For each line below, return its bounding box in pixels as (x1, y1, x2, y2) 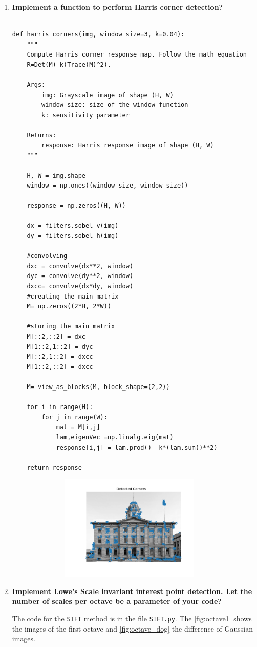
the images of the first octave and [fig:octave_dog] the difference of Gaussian (12, 623, 253, 634)
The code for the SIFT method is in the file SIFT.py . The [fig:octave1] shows (12, 613, 252, 624)
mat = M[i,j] (56, 423, 100, 431)
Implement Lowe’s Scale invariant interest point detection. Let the (12, 585, 252, 596)
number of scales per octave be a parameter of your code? (12, 596, 222, 606)
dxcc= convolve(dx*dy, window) (27, 283, 134, 290)
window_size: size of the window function (41, 101, 188, 109)
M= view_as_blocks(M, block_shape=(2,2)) (27, 383, 170, 391)
